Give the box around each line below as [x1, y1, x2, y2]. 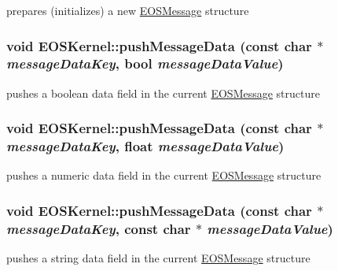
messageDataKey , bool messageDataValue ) [6, 54, 284, 73]
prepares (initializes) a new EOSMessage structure [6, 2, 249, 18]
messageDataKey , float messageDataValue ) [6, 136, 285, 156]
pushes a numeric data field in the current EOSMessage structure [6, 167, 321, 184]
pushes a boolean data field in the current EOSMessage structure [6, 84, 320, 101]
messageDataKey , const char [6, 218, 191, 238]
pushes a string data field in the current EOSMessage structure [6, 250, 310, 266]
